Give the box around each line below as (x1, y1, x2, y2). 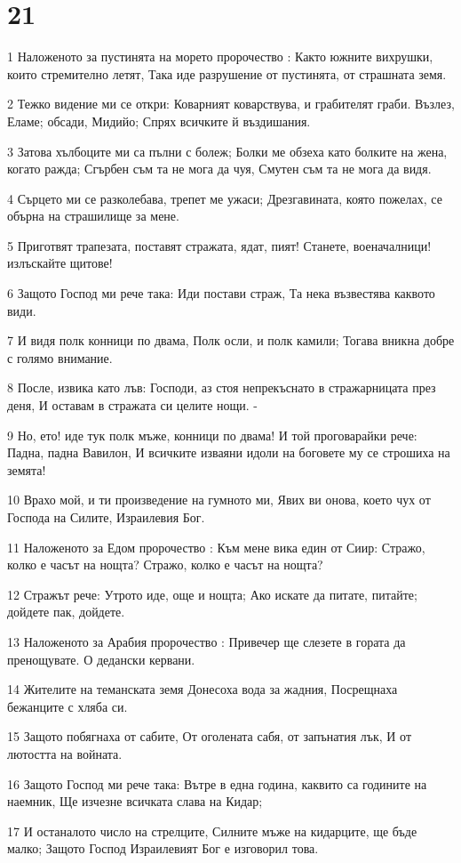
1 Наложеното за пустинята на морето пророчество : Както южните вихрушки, (7, 47, 433, 66)
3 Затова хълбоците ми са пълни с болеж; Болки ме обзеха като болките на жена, (7, 141, 448, 160)
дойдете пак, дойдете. (7, 602, 125, 621)
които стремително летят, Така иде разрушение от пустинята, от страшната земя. (7, 64, 447, 83)
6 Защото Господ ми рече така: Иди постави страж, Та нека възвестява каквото (7, 284, 435, 302)
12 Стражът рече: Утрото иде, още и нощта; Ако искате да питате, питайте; (7, 585, 417, 603)
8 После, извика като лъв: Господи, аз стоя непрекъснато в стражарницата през (7, 378, 436, 397)
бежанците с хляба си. (7, 697, 128, 715)
